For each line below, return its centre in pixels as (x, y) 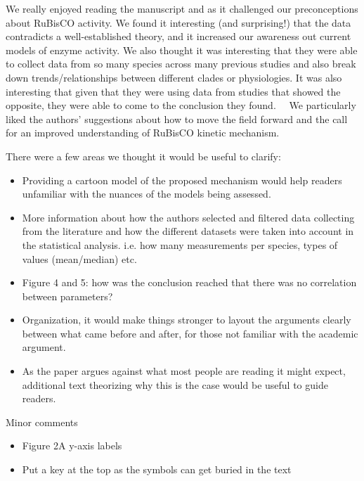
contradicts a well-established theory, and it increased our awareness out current (178, 36)
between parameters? (67, 296)
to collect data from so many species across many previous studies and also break (181, 64)
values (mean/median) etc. (79, 258)
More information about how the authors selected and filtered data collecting (188, 217)
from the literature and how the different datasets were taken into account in (188, 231)
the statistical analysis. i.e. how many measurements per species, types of (180, 244)
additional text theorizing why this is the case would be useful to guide (175, 384)
